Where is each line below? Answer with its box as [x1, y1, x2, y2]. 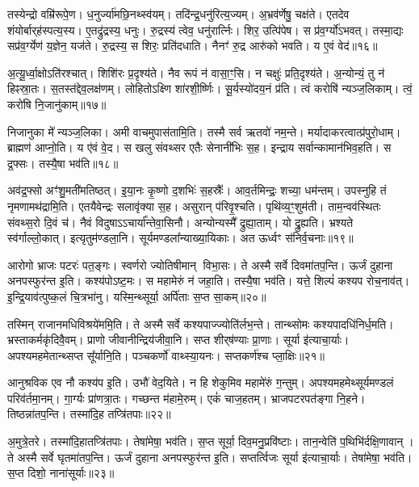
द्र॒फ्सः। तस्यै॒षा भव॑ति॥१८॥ [7, 154, 119, 171]
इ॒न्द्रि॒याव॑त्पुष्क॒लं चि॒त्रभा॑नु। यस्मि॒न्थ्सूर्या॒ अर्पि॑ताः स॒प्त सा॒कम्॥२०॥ [7, 288, 266, 304]
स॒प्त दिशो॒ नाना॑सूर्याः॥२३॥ [7, 464, 115, 481]
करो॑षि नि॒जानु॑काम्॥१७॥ [7, 95, 107, 112]
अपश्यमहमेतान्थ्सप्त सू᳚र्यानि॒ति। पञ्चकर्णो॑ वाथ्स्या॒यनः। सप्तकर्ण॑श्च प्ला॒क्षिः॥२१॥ [7, 346, 325, 363]
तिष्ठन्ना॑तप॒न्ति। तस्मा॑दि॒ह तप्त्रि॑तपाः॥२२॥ [7, 405, 171, 422]
